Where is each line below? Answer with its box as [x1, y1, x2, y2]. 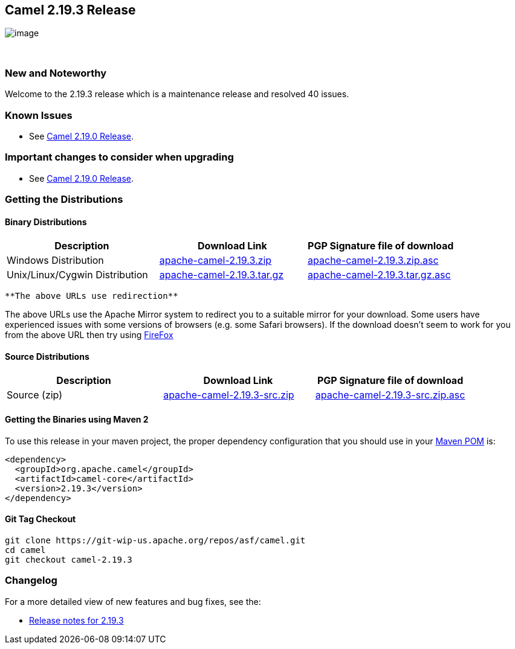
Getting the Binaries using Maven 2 [5, 414, 149, 425]
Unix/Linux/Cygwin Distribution [7, 269, 148, 281]
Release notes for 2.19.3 [29, 615, 124, 625]
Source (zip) [7, 389, 63, 401]
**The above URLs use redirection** [5, 291, 178, 301]
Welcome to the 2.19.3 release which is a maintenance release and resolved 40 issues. [5, 89, 349, 100]
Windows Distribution [7, 254, 104, 267]
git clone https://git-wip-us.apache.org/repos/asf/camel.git [5, 535, 306, 545]
